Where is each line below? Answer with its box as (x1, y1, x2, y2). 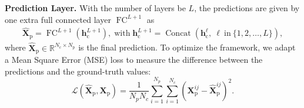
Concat (165, 29, 191, 38)
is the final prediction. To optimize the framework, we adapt (78, 41, 296, 53)
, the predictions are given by (194, 2, 300, 14)
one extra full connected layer (5, 13, 111, 25)
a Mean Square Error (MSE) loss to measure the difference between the (5, 53, 263, 66)
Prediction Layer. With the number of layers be (5, 2, 186, 14)
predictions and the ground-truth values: (5, 65, 151, 77)
